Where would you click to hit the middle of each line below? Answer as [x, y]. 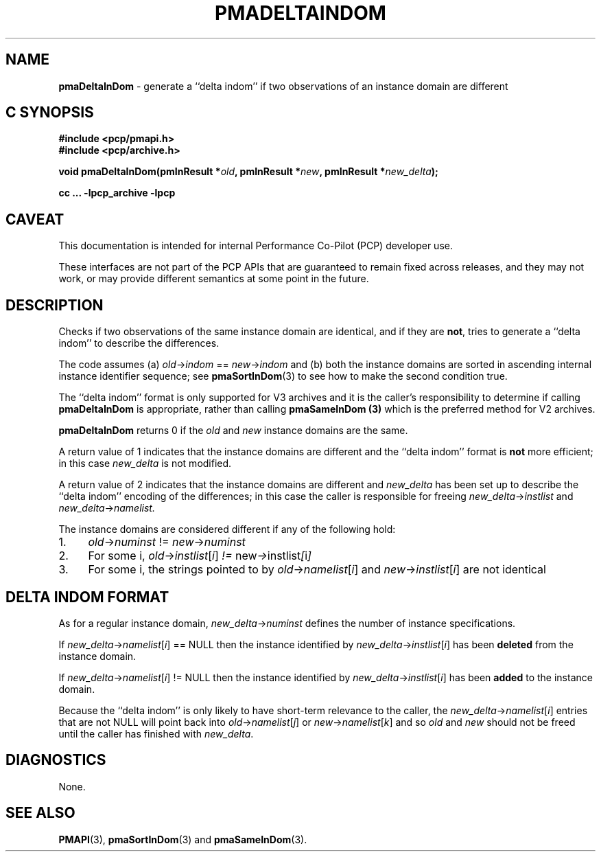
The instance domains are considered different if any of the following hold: [227, 529]
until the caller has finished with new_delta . [156, 733]
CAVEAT [35, 219]
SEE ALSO [40, 813]
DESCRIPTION [55, 305]
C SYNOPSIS [50, 113]
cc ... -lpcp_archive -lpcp [117, 193]
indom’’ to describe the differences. [139, 343]
